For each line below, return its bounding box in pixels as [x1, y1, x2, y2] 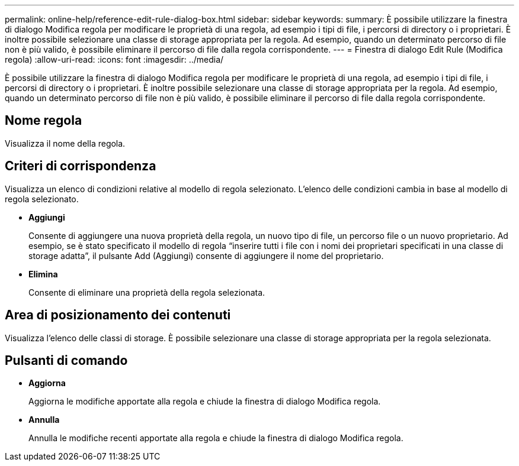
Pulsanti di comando [5, 352, 128, 368]
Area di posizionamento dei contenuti [5, 308, 231, 323]
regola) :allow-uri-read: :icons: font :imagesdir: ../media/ [5, 54, 224, 64]
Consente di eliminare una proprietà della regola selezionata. [28, 287, 265, 297]
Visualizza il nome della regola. [5, 138, 126, 148]
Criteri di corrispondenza [5, 158, 156, 174]
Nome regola [5, 113, 82, 128]
